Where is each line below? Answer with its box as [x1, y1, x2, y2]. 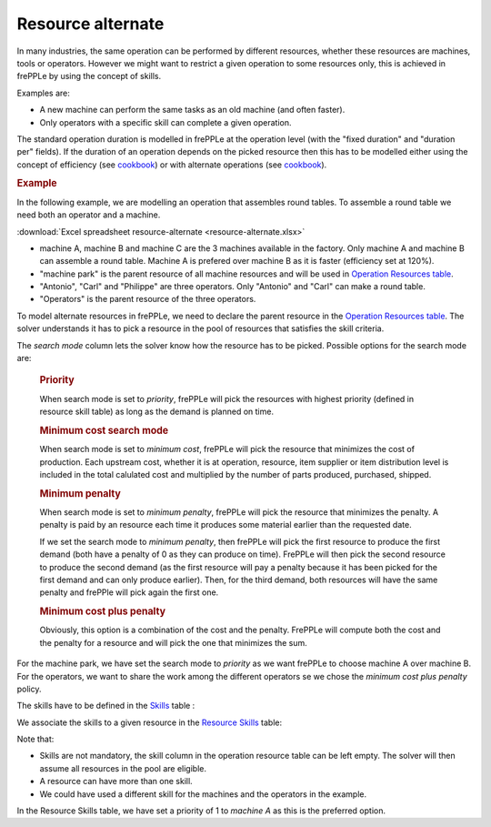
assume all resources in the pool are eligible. [39, 762, 206, 773]
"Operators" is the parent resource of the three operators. [39, 294, 256, 305]
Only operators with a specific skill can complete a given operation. [39, 116, 292, 127]
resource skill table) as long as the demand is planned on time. [39, 406, 275, 418]
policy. [16, 683, 42, 694]
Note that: [16, 733, 55, 745]
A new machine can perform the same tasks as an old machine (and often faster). [39, 105, 346, 116]
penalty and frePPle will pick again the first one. [39, 587, 219, 598]
